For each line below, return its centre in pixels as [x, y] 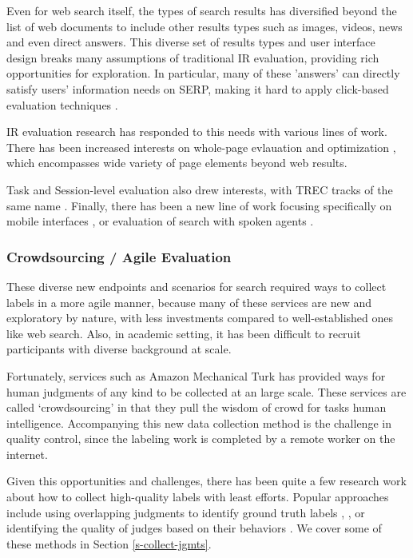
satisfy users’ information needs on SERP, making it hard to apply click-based [198, 88]
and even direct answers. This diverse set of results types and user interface [191, 42]
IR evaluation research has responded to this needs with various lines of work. [197, 132]
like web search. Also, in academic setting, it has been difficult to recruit [184, 333]
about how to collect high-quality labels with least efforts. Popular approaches [198, 497]
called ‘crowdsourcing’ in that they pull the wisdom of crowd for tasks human [197, 407]
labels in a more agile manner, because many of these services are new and [189, 302]
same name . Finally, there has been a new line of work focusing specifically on [199, 205]
